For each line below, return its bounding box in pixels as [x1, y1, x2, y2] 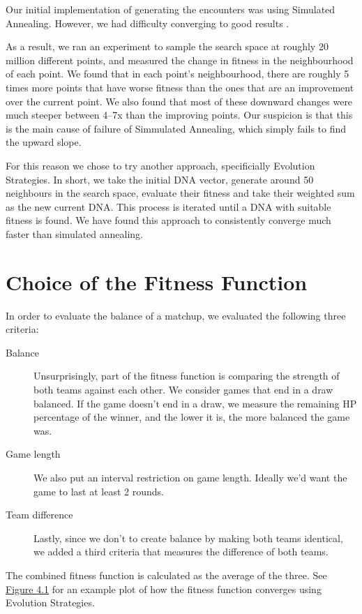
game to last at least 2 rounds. [33, 484, 164, 498]
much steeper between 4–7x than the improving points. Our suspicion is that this [6, 107, 353, 122]
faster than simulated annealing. [6, 226, 143, 241]
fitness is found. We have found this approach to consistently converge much [6, 213, 331, 227]
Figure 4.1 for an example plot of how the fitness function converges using [6, 581, 322, 596]
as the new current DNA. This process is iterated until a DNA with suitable [6, 199, 331, 214]
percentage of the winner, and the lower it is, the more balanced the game [33, 410, 350, 424]
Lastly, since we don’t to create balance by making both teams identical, [33, 530, 343, 545]
